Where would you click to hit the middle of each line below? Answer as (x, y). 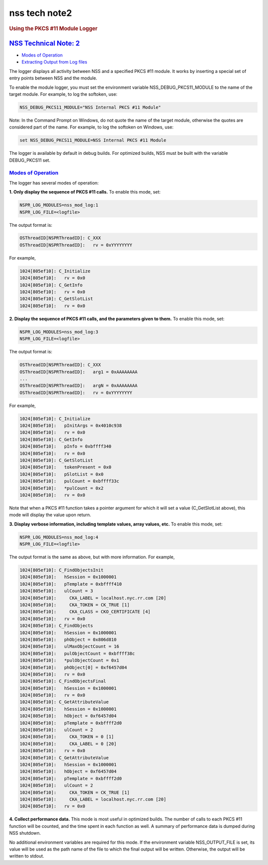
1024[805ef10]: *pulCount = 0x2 (62, 488)
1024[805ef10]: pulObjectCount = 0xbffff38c (77, 653)
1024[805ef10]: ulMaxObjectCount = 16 (69, 647)
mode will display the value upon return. (50, 515)
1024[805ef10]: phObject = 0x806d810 (68, 639)
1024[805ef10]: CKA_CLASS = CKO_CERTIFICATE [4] (85, 612)
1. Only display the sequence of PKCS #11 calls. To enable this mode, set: (85, 192)
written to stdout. (27, 856)
